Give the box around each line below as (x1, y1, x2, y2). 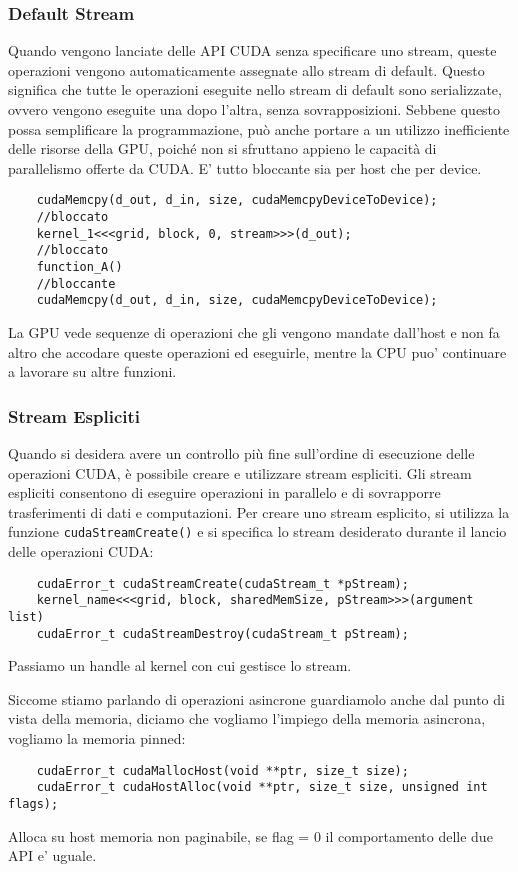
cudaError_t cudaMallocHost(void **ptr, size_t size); (36, 763, 409, 778)
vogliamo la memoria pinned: (8, 728, 186, 748)
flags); (8, 796, 59, 811)
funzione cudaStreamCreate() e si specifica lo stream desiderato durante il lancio (8, 521, 507, 542)
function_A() (36, 260, 123, 274)
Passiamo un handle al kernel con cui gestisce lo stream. (8, 655, 352, 676)
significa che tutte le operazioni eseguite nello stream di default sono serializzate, (8, 79, 502, 100)
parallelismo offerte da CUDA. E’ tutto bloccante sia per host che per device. (8, 157, 482, 178)
